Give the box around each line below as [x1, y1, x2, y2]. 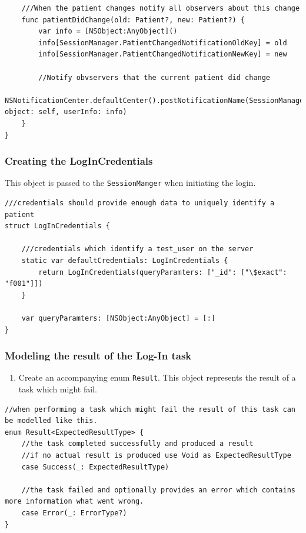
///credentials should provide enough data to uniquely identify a [5, 199, 275, 207]
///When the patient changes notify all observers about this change [21, 4, 300, 12]
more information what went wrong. [5, 497, 144, 506]
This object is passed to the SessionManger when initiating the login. [5, 176, 256, 189]
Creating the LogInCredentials [5, 154, 153, 168]
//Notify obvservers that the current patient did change [38, 73, 271, 82]
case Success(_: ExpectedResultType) [21, 462, 169, 471]
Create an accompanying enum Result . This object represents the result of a [18, 371, 296, 384]
